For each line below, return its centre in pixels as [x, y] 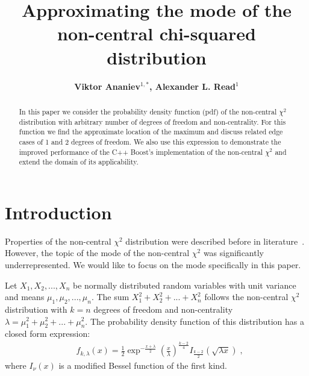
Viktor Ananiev [107, 86]
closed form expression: [48, 334]
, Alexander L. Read [192, 86]
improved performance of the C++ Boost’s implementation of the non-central [141, 152]
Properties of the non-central [58, 241]
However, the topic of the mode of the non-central [97, 253]
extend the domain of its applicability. [79, 162]
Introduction [58, 212]
